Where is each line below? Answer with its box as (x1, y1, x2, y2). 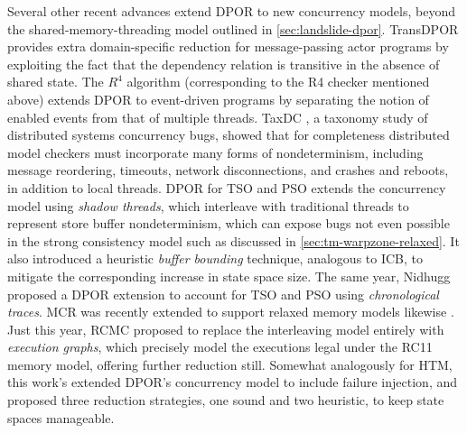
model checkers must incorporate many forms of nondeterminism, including (7, 143, 424, 161)
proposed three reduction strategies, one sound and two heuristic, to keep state (7, 391, 444, 410)
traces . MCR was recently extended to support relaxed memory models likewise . (7, 302, 454, 321)
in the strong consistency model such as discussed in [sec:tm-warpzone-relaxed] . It (7, 231, 460, 250)
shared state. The (7, 72, 104, 91)
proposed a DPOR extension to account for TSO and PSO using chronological (7, 284, 439, 303)
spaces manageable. (7, 408, 115, 427)
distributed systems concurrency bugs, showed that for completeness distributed (7, 125, 450, 144)
